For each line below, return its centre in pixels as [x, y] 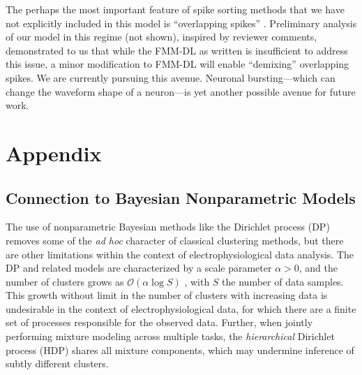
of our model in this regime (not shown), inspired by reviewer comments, [161, 37]
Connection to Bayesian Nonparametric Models [181, 197]
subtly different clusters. [57, 363]
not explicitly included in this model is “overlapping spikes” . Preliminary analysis [181, 23]
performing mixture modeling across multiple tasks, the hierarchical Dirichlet [170, 336]
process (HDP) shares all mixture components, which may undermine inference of [180, 350]
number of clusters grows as [65, 281]
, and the [318, 268]
